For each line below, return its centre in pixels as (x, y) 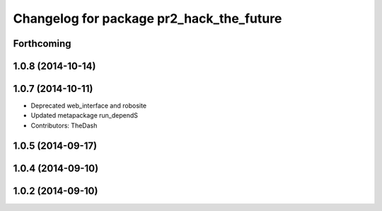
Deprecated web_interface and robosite (89, 105)
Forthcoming (42, 44)
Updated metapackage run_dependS (84, 115)
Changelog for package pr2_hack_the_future (147, 18)
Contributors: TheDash (64, 125)
